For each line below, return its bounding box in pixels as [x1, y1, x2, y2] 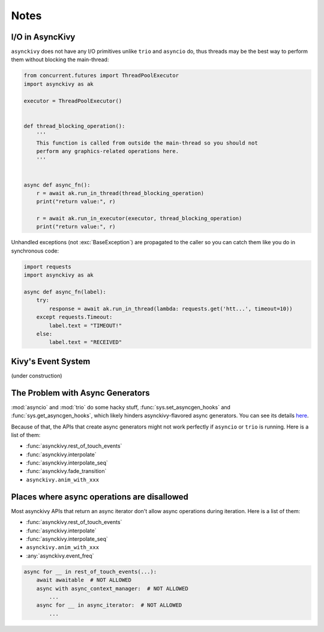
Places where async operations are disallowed [11, 492, 189, 502]
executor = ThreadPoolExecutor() [23, 97, 122, 104]
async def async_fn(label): [23, 289, 106, 295]
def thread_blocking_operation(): [23, 122, 125, 129]
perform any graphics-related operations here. [36, 148, 179, 154]
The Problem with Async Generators [11, 388, 150, 398]
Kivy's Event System [11, 356, 91, 366]
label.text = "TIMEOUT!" [49, 322, 122, 329]
